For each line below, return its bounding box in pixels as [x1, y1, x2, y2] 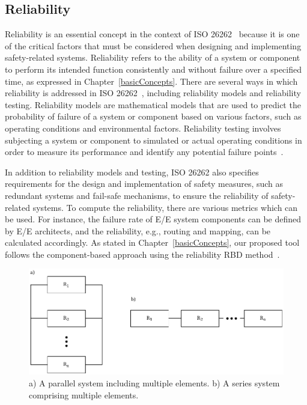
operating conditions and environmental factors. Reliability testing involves [5, 121, 281, 134]
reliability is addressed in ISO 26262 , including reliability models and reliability [5, 87, 301, 99]
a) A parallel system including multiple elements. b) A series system [29, 377, 280, 389]
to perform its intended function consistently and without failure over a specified [5, 62, 302, 75]
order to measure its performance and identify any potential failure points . [5, 145, 284, 158]
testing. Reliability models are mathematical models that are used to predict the [5, 98, 301, 111]
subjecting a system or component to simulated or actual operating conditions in [5, 133, 302, 146]
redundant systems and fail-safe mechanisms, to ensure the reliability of [5, 189, 269, 201]
